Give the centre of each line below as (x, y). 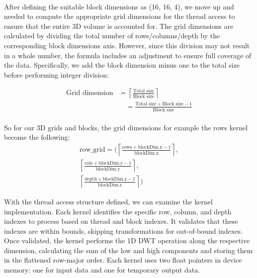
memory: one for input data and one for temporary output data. (102, 270)
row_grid (92, 150)
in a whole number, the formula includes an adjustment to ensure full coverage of (128, 55)
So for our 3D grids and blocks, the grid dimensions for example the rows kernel (126, 127)
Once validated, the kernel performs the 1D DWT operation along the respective (127, 240)
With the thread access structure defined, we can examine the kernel (108, 201)
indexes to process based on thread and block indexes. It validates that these (121, 221)
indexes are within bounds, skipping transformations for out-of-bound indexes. (123, 231)
